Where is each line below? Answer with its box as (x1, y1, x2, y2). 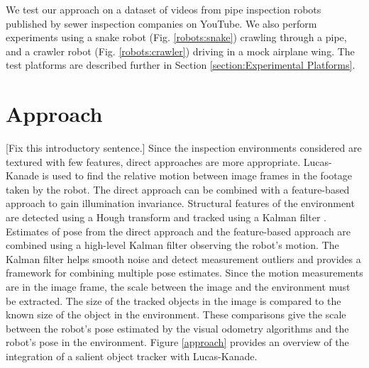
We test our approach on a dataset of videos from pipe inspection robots (6, 2, 321, 16)
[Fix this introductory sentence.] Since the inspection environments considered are (6, 140, 362, 155)
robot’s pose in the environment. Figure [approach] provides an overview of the (6, 335, 349, 350)
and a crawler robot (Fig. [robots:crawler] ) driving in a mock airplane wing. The (6, 43, 355, 58)
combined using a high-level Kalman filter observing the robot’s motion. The (6, 238, 339, 252)
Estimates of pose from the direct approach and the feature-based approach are (6, 223, 351, 238)
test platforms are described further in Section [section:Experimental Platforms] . (6, 57, 356, 72)
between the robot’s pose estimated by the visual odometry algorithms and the (6, 320, 349, 335)
